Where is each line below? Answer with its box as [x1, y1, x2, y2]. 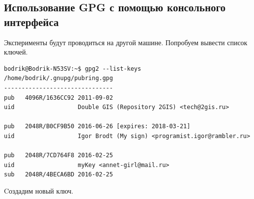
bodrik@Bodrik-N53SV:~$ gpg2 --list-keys [4, 65, 141, 72]
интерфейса [4, 14, 59, 29]
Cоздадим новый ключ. [4, 185, 74, 196]
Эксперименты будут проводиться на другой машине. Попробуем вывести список [4, 37, 248, 47]
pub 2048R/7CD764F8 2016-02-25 [4, 152, 113, 159]
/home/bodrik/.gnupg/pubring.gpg [4, 75, 113, 82]
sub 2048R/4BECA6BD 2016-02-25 [4, 171, 113, 178]
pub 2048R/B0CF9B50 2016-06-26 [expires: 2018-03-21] [4, 123, 191, 130]
